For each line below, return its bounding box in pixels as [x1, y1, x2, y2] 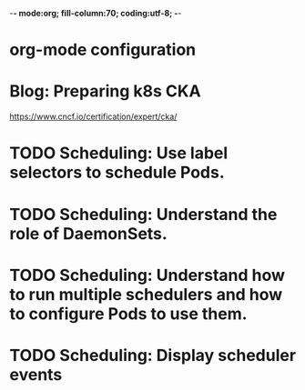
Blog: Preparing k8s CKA [9, 81, 202, 102]
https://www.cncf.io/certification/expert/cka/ [9, 111, 178, 122]
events [9, 364, 63, 385]
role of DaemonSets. [9, 223, 168, 244]
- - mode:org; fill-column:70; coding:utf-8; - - [9, 8, 182, 18]
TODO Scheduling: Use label [9, 143, 229, 164]
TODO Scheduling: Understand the [9, 204, 278, 225]
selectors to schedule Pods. [9, 163, 225, 183]
